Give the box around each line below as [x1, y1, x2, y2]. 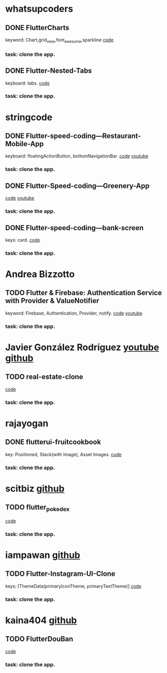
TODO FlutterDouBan [5, 635, 74, 643]
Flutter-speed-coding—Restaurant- [26, 132, 141, 141]
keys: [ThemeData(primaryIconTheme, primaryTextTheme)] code [5, 583, 142, 589]
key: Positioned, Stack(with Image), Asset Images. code [5, 451, 122, 457]
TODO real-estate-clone [5, 373, 83, 381]
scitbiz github [5, 483, 65, 494]
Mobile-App [5, 139, 44, 148]
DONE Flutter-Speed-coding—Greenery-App [5, 181, 150, 190]
